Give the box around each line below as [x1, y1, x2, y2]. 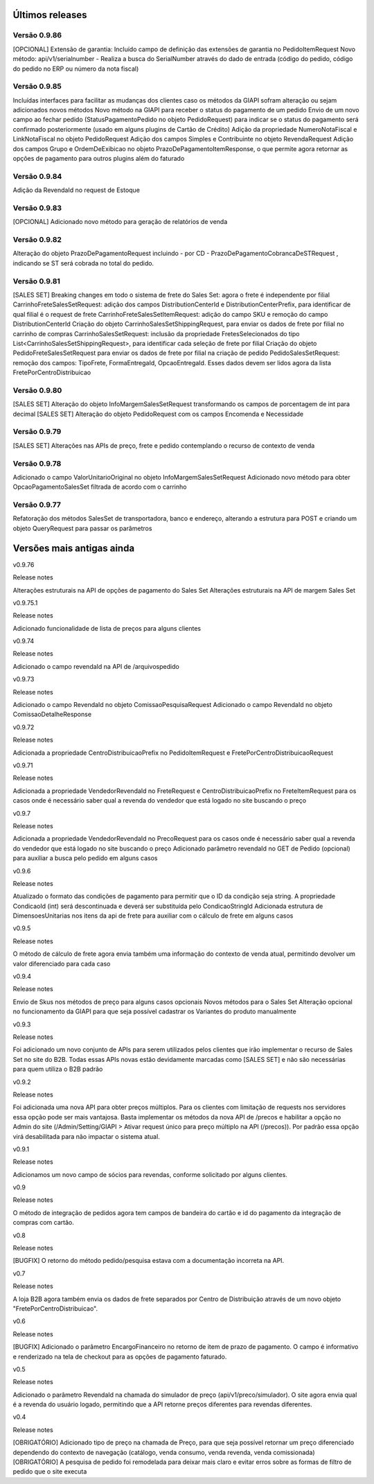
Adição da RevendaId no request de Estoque [12, 186, 140, 194]
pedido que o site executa [12, 1467, 87, 1476]
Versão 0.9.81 [12, 276, 60, 286]
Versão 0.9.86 [12, 30, 62, 40]
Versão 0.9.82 [12, 235, 62, 245]
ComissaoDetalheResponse [12, 710, 92, 719]
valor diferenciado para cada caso [12, 959, 111, 968]
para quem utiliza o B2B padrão [12, 1065, 103, 1074]
